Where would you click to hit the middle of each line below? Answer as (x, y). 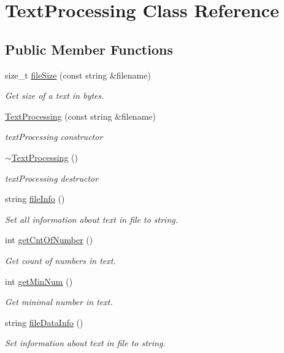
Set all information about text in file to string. (92, 219)
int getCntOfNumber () (49, 240)
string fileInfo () (35, 199)
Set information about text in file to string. (85, 343)
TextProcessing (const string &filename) (80, 116)
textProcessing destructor (52, 178)
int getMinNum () (39, 281)
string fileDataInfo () (44, 322)
